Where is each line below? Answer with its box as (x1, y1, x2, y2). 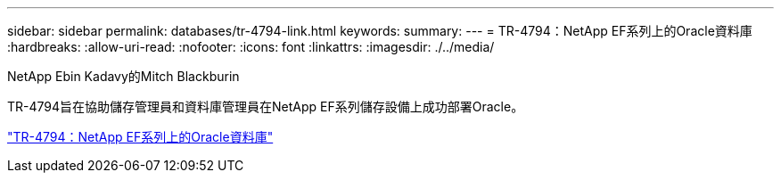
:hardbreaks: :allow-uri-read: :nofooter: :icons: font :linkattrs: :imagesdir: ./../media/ (7, 39, 495, 54)
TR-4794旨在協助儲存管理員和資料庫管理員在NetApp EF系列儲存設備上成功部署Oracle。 (7, 99, 524, 114)
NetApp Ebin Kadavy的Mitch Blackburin (7, 69, 240, 84)
